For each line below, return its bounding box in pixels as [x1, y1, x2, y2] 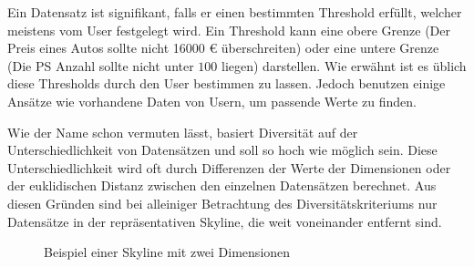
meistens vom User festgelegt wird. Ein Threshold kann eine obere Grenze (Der [7, 20, 451, 39]
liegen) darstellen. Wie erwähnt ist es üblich [222, 56, 467, 75]
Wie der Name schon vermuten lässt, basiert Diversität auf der [7, 122, 358, 141]
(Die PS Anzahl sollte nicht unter [7, 56, 194, 75]
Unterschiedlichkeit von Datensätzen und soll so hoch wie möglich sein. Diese [7, 140, 438, 159]
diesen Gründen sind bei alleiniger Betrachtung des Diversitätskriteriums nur [7, 193, 438, 212]
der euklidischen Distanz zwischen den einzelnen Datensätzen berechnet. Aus [7, 176, 437, 195]
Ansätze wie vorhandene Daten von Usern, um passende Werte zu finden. [7, 91, 417, 110]
